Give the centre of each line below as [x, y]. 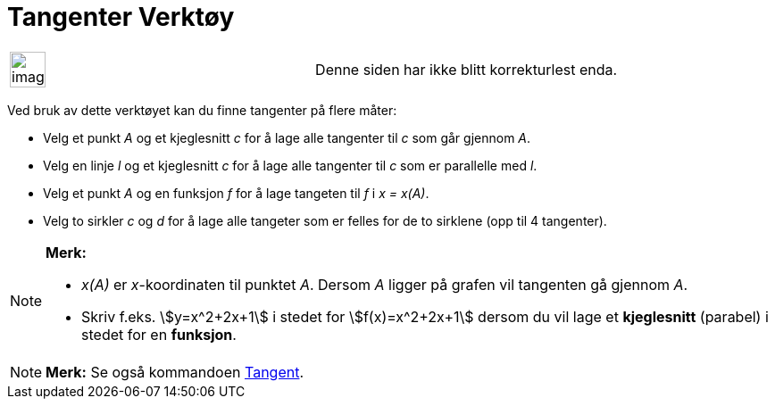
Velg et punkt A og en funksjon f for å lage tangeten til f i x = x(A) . [236, 193]
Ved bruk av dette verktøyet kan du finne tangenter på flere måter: [202, 110]
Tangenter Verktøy [121, 17]
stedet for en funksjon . [159, 334]
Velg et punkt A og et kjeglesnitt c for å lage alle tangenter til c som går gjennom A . [287, 137]
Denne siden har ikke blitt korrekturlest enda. [467, 69]
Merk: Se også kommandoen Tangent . [175, 372]
